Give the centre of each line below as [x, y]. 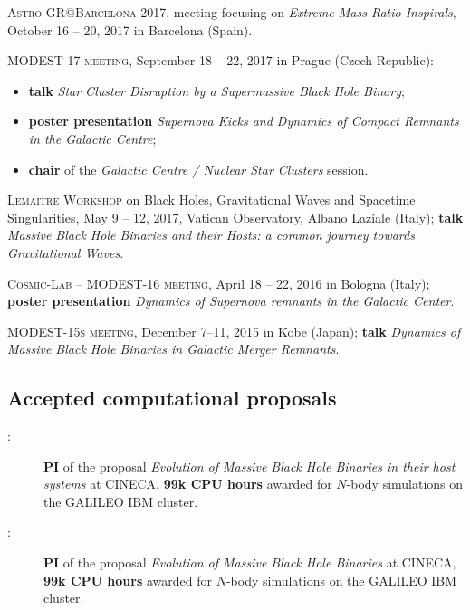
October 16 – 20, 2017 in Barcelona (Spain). [130, 29]
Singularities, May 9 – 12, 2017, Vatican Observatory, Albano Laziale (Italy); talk [235, 217]
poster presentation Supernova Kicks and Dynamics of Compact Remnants [244, 121]
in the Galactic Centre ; [92, 138]
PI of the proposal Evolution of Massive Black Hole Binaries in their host [249, 466]
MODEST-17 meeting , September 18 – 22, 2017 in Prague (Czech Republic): [221, 60]
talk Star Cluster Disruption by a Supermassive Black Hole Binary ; [216, 90]
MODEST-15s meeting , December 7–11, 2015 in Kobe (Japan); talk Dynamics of [234, 331]
